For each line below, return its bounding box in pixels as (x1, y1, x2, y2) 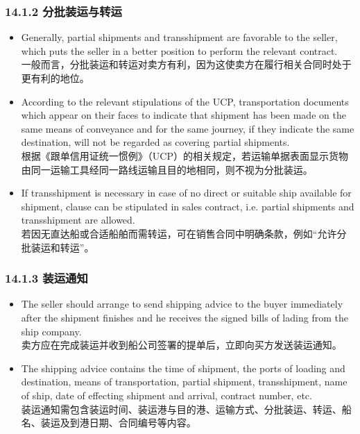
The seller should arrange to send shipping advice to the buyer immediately (21, 297, 343, 311)
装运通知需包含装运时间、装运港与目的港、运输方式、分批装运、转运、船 (21, 401, 352, 416)
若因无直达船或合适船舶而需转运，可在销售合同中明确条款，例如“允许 (21, 226, 337, 240)
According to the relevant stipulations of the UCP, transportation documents (21, 94, 349, 108)
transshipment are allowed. (21, 212, 135, 227)
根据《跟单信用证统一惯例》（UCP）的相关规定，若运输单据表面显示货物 (21, 148, 348, 162)
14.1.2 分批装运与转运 (5, 2, 122, 19)
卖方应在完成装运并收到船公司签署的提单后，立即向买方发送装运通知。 (21, 337, 342, 352)
